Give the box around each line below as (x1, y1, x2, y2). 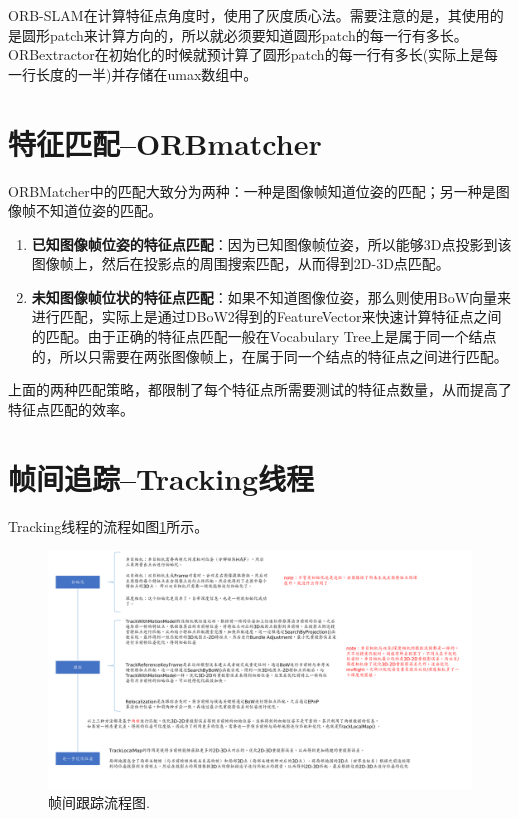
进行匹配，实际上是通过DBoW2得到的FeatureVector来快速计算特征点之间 (31, 306, 502, 327)
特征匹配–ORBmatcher (8, 122, 322, 163)
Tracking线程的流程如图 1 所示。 (8, 515, 209, 536)
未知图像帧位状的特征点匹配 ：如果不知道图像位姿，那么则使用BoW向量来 (31, 286, 512, 307)
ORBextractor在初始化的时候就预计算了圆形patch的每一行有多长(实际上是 (8, 44, 485, 65)
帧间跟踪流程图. (48, 792, 150, 813)
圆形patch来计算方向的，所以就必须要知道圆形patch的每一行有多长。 (21, 24, 468, 45)
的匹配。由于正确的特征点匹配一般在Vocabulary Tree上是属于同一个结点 (31, 326, 497, 347)
